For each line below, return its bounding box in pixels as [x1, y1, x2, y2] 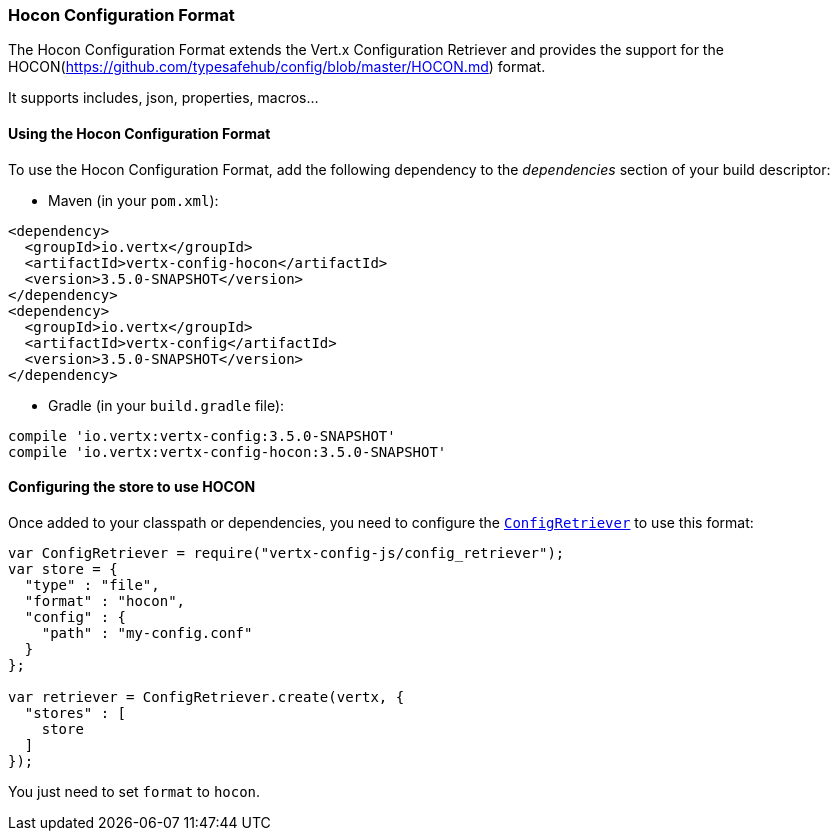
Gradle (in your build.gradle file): [48, 396, 285, 414]
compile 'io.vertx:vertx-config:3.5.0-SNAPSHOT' [8, 427, 396, 444]
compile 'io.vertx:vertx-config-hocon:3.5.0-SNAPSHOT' [8, 443, 447, 460]
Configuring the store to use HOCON [8, 478, 256, 496]
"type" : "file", [24, 576, 160, 593]
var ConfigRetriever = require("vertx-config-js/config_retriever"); [8, 544, 565, 561]
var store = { [8, 560, 118, 577]
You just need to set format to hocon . [8, 782, 261, 800]
